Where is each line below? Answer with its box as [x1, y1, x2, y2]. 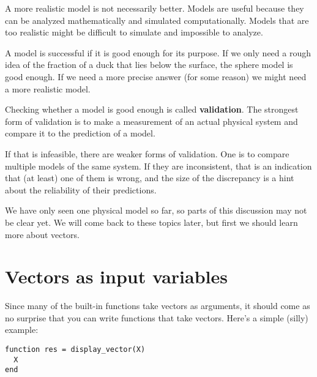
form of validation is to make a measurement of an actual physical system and [5, 114, 298, 127]
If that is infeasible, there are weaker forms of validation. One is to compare [5, 147, 289, 160]
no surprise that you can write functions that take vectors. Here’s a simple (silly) [5, 311, 308, 324]
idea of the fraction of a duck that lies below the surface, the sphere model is [5, 58, 293, 71]
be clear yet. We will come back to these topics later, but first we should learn [5, 215, 298, 228]
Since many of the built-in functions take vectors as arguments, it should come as [5, 299, 310, 312]
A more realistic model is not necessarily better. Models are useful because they [5, 2, 304, 14]
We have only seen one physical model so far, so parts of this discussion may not [5, 204, 307, 217]
